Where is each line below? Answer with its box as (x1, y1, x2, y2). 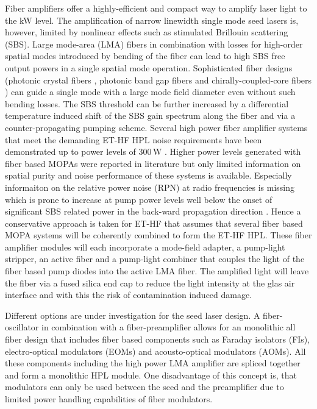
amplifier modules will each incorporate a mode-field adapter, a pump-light (5, 240, 285, 253)
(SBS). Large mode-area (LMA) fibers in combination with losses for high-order (5, 37, 303, 50)
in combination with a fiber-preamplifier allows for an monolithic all (41, 321, 296, 333)
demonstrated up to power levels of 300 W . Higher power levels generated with (5, 145, 301, 158)
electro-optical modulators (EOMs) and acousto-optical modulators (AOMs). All (5, 344, 306, 357)
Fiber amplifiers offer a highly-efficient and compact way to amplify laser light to (5, 2, 307, 14)
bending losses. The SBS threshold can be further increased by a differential (5, 97, 289, 110)
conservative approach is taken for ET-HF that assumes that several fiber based (5, 216, 303, 229)
